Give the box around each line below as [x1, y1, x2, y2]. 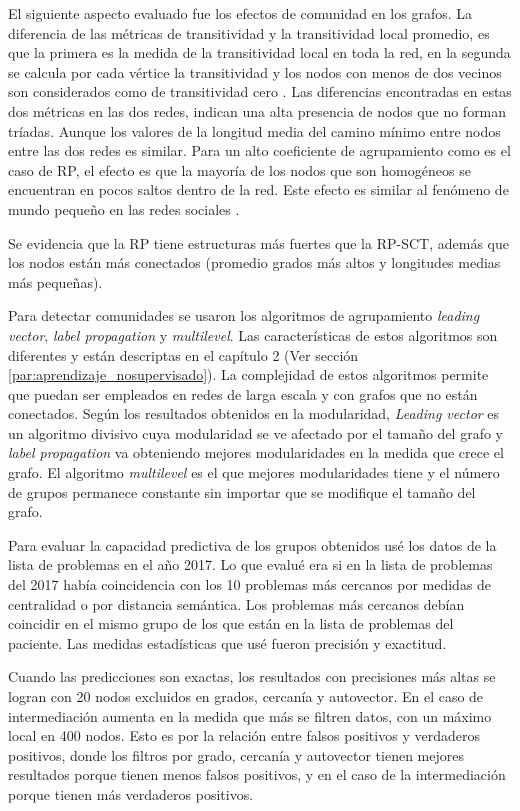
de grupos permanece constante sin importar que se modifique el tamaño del [8, 481, 476, 502]
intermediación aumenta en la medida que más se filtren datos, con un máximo [8, 705, 492, 726]
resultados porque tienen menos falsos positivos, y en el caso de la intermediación [8, 764, 506, 785]
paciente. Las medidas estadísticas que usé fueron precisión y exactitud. [8, 632, 447, 653]
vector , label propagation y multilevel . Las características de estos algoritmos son [8, 324, 498, 345]
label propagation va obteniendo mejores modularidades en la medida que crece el [8, 442, 504, 463]
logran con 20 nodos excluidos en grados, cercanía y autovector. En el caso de [8, 686, 484, 706]
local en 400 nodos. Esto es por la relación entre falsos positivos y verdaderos [8, 725, 480, 746]
